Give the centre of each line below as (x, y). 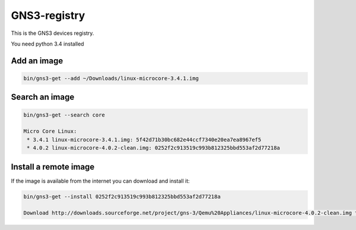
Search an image (43, 97)
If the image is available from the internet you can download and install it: (100, 181)
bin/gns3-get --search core (64, 115)
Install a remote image (53, 166)
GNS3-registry (48, 15)
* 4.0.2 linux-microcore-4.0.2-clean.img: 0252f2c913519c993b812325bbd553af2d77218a (153, 148)
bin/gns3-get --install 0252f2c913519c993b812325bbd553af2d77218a (122, 196)
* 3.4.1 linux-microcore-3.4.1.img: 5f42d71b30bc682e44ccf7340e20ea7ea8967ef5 (144, 140)
